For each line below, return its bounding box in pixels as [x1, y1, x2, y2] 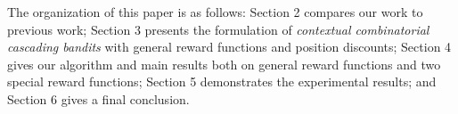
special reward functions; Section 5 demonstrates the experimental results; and [7, 72, 437, 91]
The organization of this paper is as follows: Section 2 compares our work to [7, 3, 423, 20]
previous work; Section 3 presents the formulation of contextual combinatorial [7, 20, 429, 38]
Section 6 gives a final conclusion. [7, 89, 190, 108]
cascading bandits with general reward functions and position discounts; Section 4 [7, 37, 452, 56]
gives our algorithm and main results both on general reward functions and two [7, 54, 441, 73]
